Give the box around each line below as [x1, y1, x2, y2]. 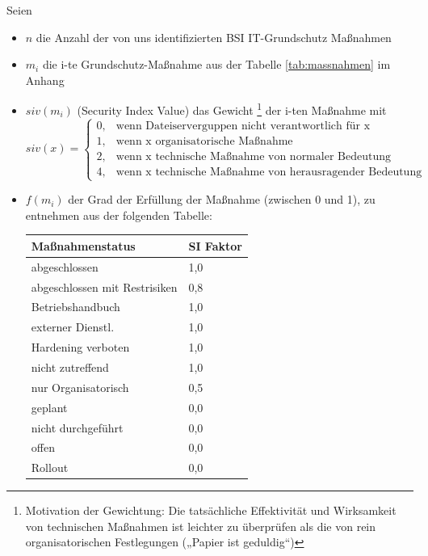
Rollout [31, 459, 69, 476]
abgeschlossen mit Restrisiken [31, 278, 178, 295]
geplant [31, 398, 68, 415]
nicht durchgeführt [31, 419, 124, 436]
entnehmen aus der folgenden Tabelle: [25, 206, 212, 223]
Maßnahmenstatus [31, 237, 136, 254]
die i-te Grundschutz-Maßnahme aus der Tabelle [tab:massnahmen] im [42, 56, 391, 73]
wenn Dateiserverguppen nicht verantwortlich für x [115, 120, 371, 132]
